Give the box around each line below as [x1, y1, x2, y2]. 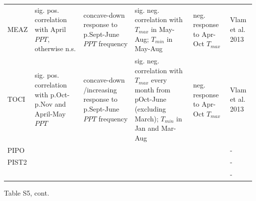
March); [134, 113, 159, 123]
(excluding [134, 103, 166, 114]
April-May [34, 108, 66, 118]
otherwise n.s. [34, 43, 76, 54]
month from [134, 84, 171, 94]
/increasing [83, 84, 117, 94]
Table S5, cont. [4, 188, 49, 198]
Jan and [134, 123, 159, 133]
